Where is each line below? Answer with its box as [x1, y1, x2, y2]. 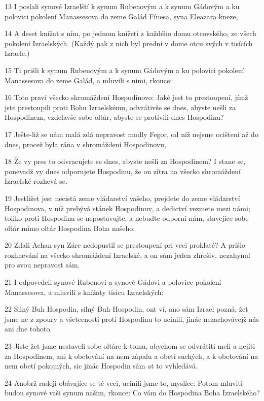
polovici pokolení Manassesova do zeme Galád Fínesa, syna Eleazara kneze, [5, 11, 238, 21]
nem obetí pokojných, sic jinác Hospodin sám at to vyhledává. [5, 360, 198, 371]
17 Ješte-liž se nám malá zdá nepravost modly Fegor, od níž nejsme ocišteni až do [5, 128, 258, 139]
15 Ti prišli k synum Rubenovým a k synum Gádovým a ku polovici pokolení [5, 64, 244, 75]
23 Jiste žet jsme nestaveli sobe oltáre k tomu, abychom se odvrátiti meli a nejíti [5, 341, 255, 351]
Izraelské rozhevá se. [5, 176, 67, 186]
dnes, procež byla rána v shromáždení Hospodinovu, [5, 139, 166, 149]
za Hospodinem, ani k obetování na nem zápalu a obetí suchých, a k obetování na [5, 350, 258, 361]
